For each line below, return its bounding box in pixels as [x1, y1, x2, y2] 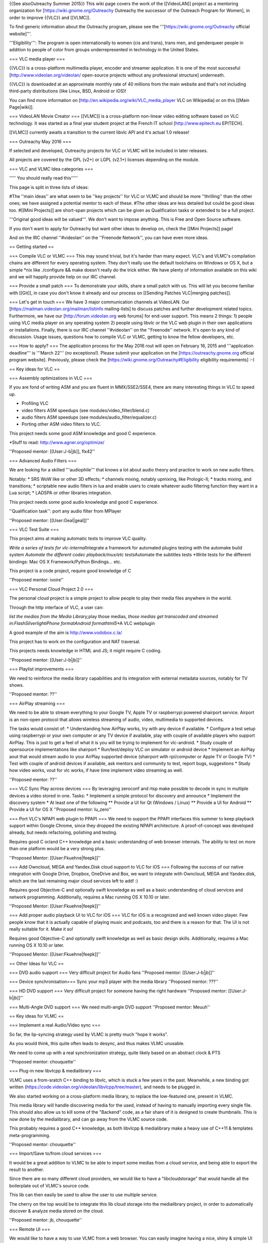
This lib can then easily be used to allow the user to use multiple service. [9, 1192, 158, 1198]
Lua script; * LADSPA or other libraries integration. [9, 490, 112, 496]
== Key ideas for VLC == [9, 366, 60, 372]
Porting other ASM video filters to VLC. [21, 421, 101, 427]
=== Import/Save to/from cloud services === [9, 1151, 102, 1156]
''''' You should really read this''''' [9, 175, 78, 181]
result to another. [9, 1166, 44, 1173]
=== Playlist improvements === [9, 666, 74, 672]
